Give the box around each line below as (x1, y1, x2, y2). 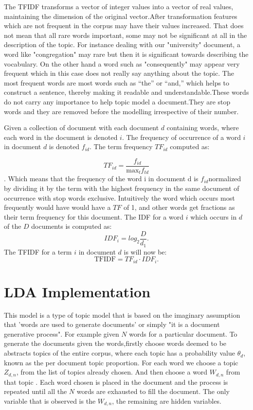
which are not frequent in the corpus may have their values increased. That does (4, 20, 244, 31)
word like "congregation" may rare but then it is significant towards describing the (4, 49, 249, 59)
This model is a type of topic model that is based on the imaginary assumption (4, 309, 240, 320)
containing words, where (166, 122, 239, 133)
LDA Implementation (4, 281, 151, 301)
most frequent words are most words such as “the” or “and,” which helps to (4, 77, 230, 87)
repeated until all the (4, 386, 67, 396)
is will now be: (124, 246, 167, 256)
